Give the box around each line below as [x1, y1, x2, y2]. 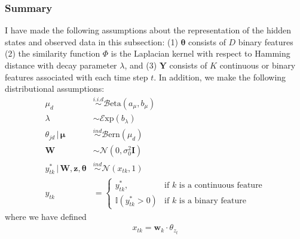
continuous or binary [219, 59, 296, 71]
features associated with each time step [5, 70, 148, 83]
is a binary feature [179, 196, 246, 205]
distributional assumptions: [5, 82, 105, 95]
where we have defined [5, 210, 87, 222]
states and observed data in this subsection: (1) [5, 35, 178, 48]
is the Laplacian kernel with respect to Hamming [111, 47, 290, 60]
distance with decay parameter [5, 59, 117, 71]
